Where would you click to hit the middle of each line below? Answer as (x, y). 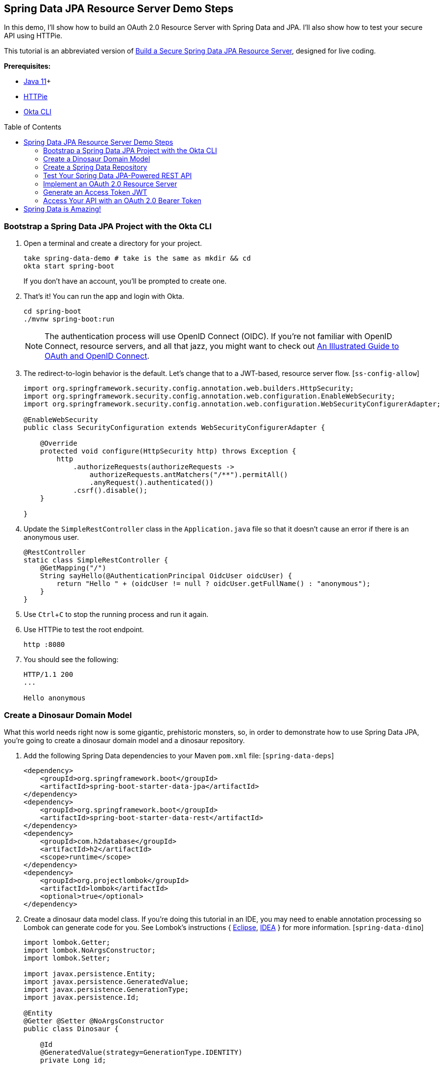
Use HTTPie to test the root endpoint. (84, 630)
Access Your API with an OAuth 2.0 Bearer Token (122, 201)
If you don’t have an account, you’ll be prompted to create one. (125, 281)
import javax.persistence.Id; (82, 997)
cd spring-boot (53, 311)
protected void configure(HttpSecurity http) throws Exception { (168, 451)
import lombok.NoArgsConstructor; (90, 950)
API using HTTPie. (33, 36)
